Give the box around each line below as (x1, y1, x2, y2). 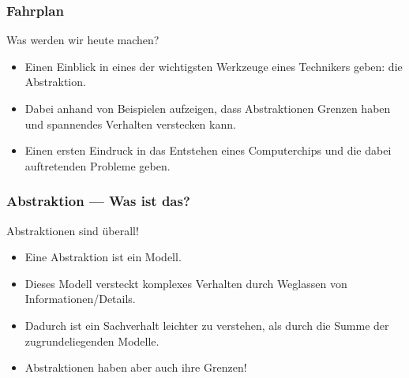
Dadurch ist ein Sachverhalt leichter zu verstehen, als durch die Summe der (24, 316, 389, 333)
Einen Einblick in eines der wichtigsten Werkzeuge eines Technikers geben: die (24, 58, 403, 74)
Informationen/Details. (24, 290, 136, 307)
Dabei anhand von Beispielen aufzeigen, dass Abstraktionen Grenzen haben (24, 100, 391, 116)
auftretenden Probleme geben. (24, 157, 171, 174)
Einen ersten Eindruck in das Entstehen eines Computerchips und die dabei (24, 142, 392, 159)
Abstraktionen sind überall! (6, 222, 139, 238)
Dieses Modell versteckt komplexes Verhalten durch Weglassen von (24, 275, 347, 291)
